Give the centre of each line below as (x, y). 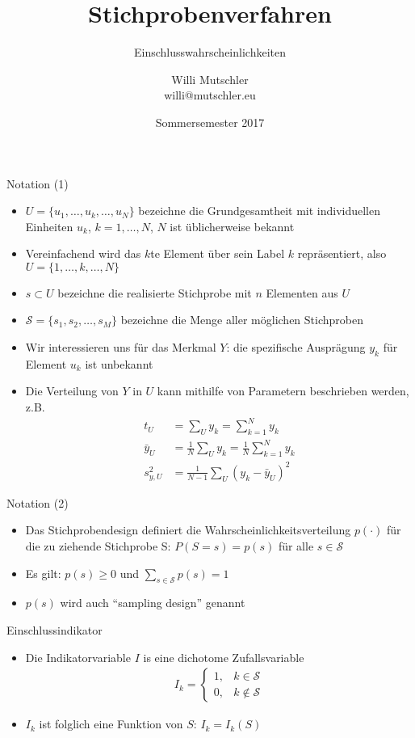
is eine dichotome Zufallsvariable (224, 657)
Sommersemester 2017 (210, 122)
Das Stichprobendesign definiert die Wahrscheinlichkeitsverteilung (188, 530)
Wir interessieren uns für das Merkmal (121, 347)
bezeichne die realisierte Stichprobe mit (155, 292)
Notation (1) (38, 183)
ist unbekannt (119, 363)
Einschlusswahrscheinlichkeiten (210, 52)
